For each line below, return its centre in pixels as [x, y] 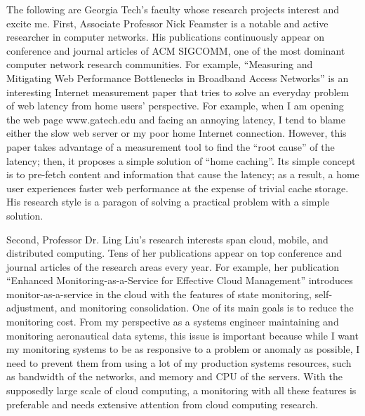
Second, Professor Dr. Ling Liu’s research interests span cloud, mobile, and [167, 239]
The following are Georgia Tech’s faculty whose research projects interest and [173, 9]
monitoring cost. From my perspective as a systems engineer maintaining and [173, 322]
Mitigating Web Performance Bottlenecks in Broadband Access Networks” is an [178, 78]
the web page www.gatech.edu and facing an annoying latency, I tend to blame [176, 119]
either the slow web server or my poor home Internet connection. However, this [177, 133]
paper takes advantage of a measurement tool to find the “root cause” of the [171, 146]
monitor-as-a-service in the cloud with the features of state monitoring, [159, 294]
